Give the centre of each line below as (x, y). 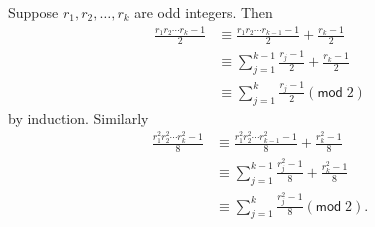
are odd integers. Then (203, 12)
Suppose (33, 12)
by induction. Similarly (78, 117)
